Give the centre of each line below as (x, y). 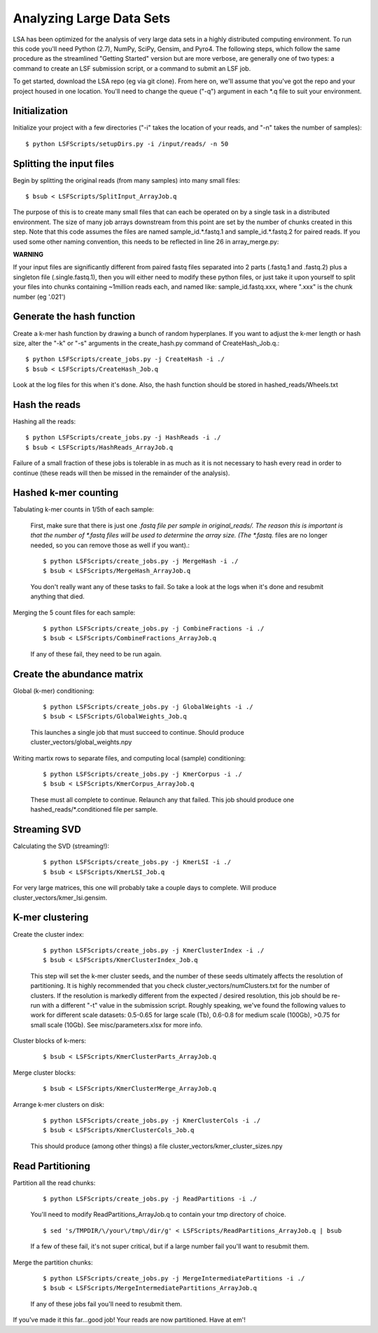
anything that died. (58, 597)
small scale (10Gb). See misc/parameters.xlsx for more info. (117, 1024)
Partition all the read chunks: (54, 1183)
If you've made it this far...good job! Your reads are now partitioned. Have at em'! (129, 1320)
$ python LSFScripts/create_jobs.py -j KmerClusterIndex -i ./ (154, 950)
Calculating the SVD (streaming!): (61, 846)
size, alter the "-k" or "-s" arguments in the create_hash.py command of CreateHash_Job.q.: (146, 343)
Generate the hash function (74, 317)
